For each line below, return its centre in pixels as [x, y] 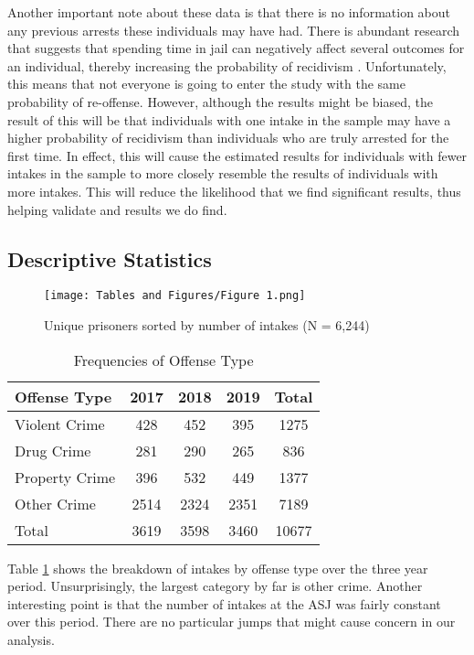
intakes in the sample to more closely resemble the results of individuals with [223, 173]
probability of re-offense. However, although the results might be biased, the [220, 101]
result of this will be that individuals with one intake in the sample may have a [229, 119]
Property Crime [65, 477]
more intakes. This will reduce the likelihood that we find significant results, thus [234, 191]
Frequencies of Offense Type [163, 360]
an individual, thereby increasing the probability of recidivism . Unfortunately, [227, 65]
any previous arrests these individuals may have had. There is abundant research [234, 30]
